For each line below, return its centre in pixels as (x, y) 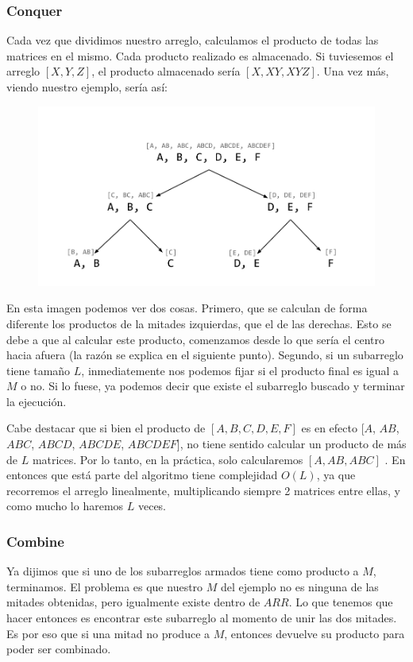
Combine (35, 541)
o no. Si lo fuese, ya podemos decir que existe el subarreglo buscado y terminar (213, 386)
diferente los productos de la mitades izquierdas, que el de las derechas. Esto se (199, 323)
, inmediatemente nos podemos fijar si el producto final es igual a (240, 370)
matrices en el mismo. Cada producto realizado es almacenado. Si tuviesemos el (200, 55)
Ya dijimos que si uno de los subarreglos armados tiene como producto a (183, 571)
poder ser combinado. (59, 649)
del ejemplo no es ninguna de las (300, 586)
